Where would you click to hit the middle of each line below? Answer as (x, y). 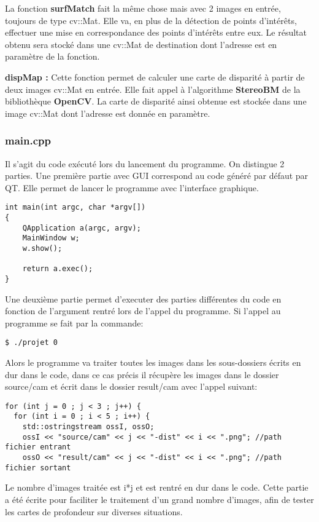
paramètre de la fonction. (52, 56)
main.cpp (28, 140)
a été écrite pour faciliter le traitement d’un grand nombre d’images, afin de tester (159, 499)
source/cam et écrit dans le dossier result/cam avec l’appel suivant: (131, 386)
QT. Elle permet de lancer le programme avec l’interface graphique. (132, 187)
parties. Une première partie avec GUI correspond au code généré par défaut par (157, 176)
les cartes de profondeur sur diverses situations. (94, 511)
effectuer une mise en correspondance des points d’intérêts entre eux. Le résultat (156, 32)
